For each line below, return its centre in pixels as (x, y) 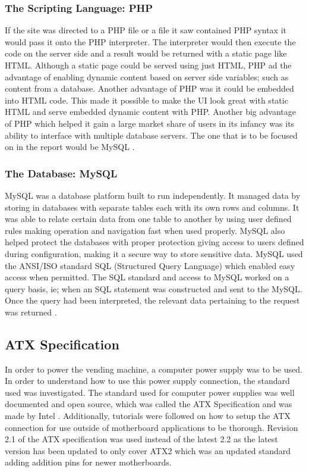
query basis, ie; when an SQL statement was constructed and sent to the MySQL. (154, 288)
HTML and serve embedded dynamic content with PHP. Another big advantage (150, 112)
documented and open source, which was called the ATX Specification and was (149, 404)
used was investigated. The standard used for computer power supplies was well (150, 392)
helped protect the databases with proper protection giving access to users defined (154, 242)
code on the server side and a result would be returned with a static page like (146, 53)
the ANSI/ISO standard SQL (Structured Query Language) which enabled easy (150, 265)
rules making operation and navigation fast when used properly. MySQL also (145, 230)
